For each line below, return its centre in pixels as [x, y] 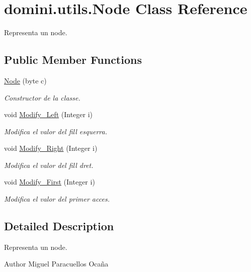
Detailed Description [59, 226]
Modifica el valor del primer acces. [57, 199]
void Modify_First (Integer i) [50, 182]
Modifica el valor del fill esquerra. [56, 131]
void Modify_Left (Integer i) [49, 114]
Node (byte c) [25, 80]
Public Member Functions [73, 60]
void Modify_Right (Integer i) [51, 148]
